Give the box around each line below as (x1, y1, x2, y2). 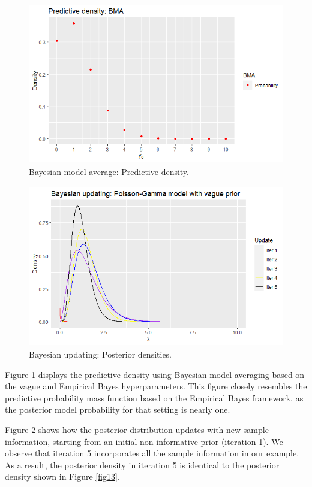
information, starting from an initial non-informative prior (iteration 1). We (5, 435, 283, 447)
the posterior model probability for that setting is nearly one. (5, 403, 230, 416)
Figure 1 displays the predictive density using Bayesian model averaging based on (5, 368, 305, 380)
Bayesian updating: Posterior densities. (29, 348, 172, 361)
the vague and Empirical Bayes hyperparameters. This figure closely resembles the (5, 380, 307, 392)
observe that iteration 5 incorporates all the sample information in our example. (5, 447, 299, 459)
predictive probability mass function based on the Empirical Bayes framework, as (5, 391, 304, 404)
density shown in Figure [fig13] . (5, 470, 120, 483)
